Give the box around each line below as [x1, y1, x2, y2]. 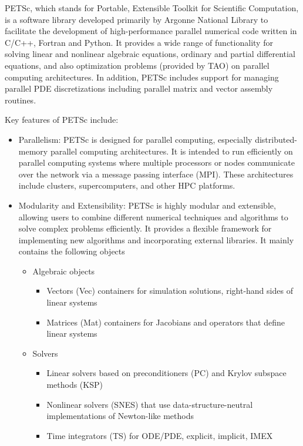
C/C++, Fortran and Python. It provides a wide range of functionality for [5, 36, 273, 48]
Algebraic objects [32, 264, 95, 277]
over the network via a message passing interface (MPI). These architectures [18, 167, 294, 180]
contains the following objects [18, 245, 125, 257]
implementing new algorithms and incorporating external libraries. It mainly [18, 233, 294, 246]
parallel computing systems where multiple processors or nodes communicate [18, 156, 295, 169]
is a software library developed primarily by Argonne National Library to [5, 13, 268, 25]
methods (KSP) [46, 378, 103, 391]
